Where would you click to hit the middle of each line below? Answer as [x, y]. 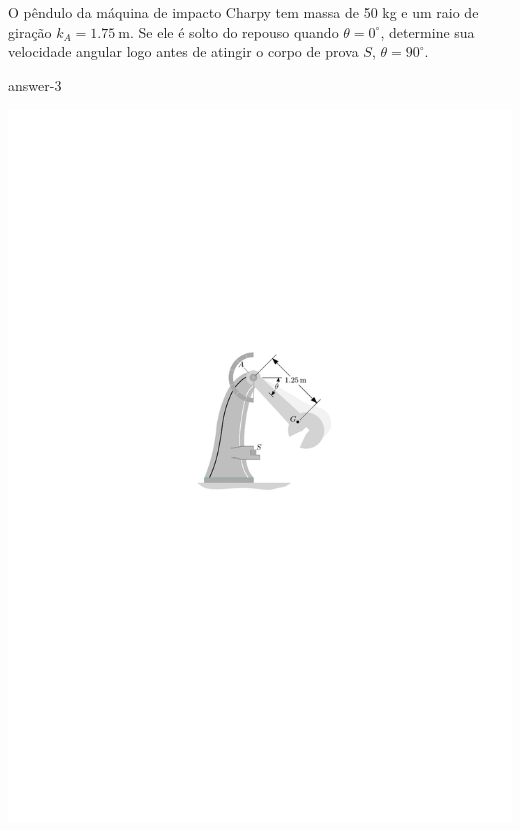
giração [30, 31]
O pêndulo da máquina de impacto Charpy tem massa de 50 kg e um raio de [243, 12]
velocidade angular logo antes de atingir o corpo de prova [183, 51]
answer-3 [35, 84]
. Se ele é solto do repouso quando [234, 31]
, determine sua [427, 31]
